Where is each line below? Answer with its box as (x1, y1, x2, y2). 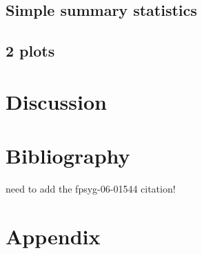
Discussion (6, 87, 107, 115)
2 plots (6, 40, 55, 61)
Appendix (6, 222, 101, 250)
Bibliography (6, 141, 130, 170)
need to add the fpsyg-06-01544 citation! (6, 182, 176, 196)
